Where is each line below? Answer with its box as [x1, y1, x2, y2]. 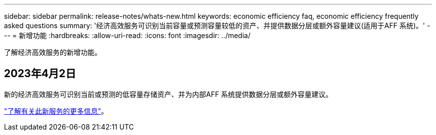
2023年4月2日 [4, 67, 76, 80]
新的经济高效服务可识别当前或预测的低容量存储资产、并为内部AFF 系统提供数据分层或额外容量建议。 [4, 90, 333, 98]
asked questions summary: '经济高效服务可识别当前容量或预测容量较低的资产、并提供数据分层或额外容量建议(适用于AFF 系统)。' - [4, 21, 431, 30]
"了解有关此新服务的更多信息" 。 [4, 106, 109, 115]
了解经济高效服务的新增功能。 [4, 48, 102, 56]
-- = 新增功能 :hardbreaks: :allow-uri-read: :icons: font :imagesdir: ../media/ [4, 31, 251, 40]
